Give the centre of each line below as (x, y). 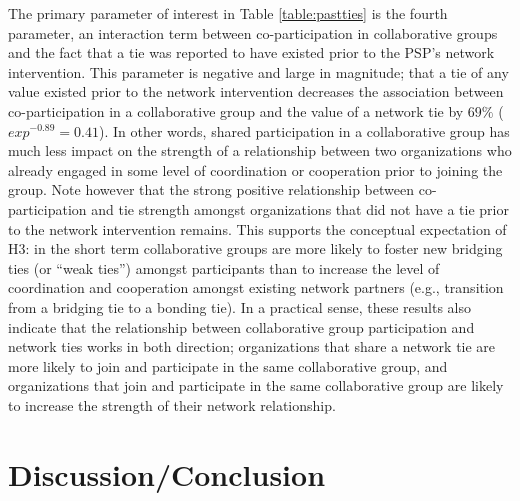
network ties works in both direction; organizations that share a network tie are (252, 346)
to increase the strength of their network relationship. (172, 404)
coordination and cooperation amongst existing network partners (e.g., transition (256, 287)
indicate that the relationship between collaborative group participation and (241, 326)
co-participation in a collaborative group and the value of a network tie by (236, 110)
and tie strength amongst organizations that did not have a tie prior (300, 208)
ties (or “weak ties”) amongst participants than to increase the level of (224, 267)
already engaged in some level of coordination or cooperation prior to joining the (255, 169)
